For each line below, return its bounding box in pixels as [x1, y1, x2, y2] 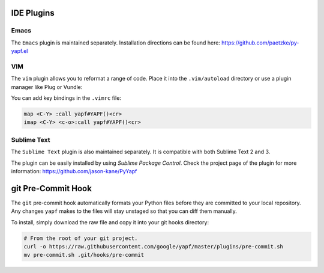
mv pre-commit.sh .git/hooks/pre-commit [23, 251, 144, 259]
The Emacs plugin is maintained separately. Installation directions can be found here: [11, 39, 220, 46]
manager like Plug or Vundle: [11, 83, 83, 90]
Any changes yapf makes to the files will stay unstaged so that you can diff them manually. [11, 207, 237, 215]
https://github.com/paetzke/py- [221, 39, 299, 46]
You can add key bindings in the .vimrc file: [11, 94, 121, 102]
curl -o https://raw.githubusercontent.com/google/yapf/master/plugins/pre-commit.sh [23, 244, 283, 250]
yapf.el [11, 48, 28, 55]
